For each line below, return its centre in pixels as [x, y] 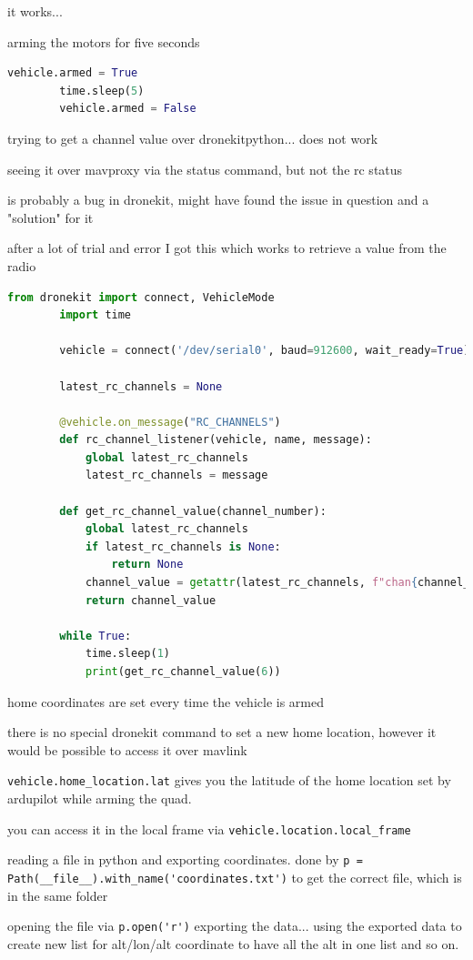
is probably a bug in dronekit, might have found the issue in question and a [218, 200]
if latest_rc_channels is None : [183, 546]
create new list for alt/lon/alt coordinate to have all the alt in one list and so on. [233, 943]
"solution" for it [50, 217]
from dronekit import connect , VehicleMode [141, 297]
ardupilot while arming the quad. [100, 798]
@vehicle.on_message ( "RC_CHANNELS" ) [170, 422]
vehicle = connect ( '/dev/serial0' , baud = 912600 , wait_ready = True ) [265, 351]
